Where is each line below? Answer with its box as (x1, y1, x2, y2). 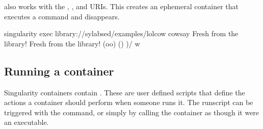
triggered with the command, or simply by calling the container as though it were (4, 107, 259, 117)
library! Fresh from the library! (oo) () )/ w (4, 38, 140, 48)
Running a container (4, 63, 114, 79)
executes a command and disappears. (4, 11, 120, 21)
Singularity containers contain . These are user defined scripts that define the (4, 87, 245, 97)
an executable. (4, 117, 49, 127)
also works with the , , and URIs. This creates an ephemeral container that (4, 1, 239, 11)
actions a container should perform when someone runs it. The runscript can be (4, 97, 253, 108)
